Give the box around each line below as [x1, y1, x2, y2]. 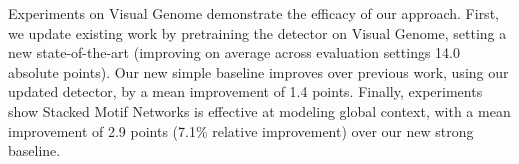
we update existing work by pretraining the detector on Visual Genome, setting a [8, 22, 507, 43]
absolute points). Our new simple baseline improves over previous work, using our [8, 61, 509, 82]
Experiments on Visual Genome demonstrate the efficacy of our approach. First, [8, 3, 499, 23]
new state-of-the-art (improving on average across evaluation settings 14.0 [8, 42, 461, 63]
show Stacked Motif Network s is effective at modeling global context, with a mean [8, 100, 511, 121]
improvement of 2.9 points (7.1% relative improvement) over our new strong [8, 120, 474, 141]
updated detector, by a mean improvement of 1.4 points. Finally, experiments [8, 81, 483, 102]
